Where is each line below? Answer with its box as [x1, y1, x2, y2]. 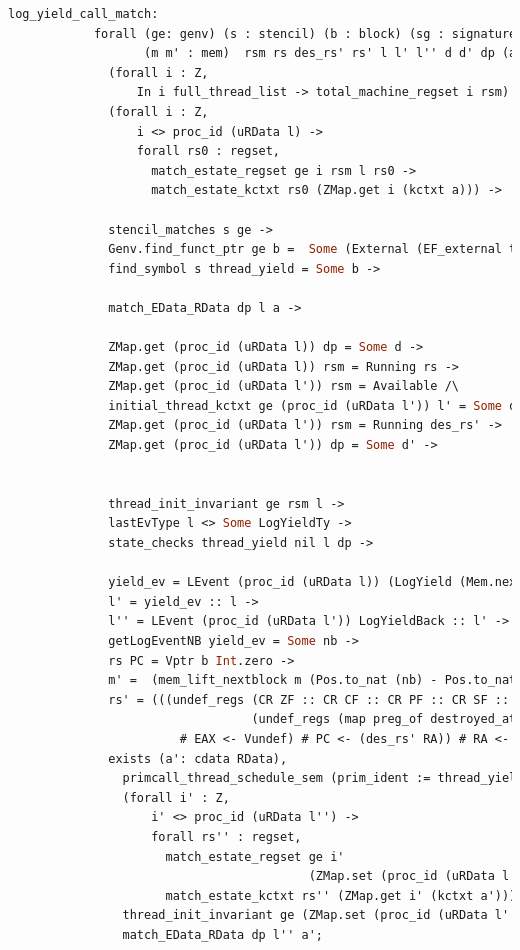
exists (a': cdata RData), [108, 751, 288, 766]
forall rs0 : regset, [136, 144, 281, 159]
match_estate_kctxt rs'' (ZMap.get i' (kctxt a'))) [165, 888, 517, 903]
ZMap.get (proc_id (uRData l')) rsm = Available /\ [108, 379, 460, 394]
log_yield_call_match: [8, 7, 159, 21]
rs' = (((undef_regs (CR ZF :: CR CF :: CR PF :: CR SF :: [108, 692, 510, 707]
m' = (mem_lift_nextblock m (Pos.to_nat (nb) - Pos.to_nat [108, 673, 517, 688]
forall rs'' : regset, [151, 829, 302, 844]
